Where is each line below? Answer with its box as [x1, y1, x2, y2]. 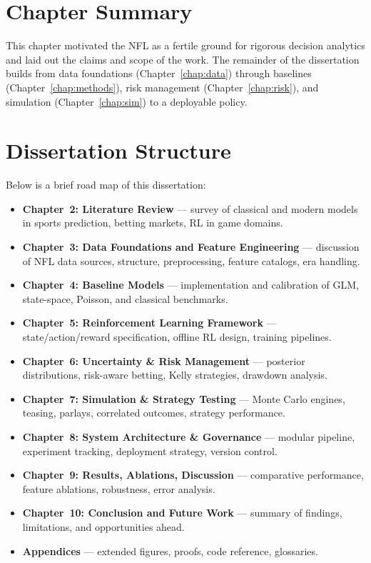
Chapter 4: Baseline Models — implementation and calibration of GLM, [22, 277, 359, 292]
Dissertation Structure [6, 136, 231, 165]
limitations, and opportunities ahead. [22, 519, 185, 534]
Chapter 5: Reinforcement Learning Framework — [22, 315, 277, 330]
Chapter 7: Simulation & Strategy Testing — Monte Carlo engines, [22, 391, 345, 406]
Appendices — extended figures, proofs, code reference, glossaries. [22, 543, 318, 558]
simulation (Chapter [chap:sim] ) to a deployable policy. [6, 94, 248, 109]
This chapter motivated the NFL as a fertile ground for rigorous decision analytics [6, 38, 365, 53]
